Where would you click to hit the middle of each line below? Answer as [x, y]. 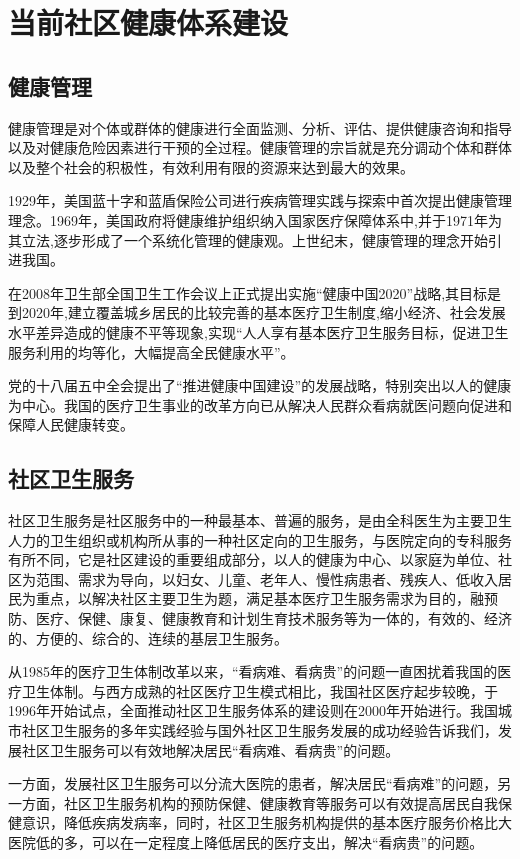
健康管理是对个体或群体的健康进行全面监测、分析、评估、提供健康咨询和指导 [260, 127]
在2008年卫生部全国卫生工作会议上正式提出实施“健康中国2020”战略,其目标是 [255, 292]
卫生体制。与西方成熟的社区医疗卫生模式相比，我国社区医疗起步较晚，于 [259, 690]
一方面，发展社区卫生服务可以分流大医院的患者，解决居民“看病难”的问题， [253, 783]
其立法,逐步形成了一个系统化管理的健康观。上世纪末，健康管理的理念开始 [248, 239]
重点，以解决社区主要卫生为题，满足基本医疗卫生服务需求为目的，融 [259, 598]
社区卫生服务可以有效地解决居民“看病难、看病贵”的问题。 [210, 749]
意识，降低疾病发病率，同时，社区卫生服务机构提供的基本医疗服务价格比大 [266, 822]
